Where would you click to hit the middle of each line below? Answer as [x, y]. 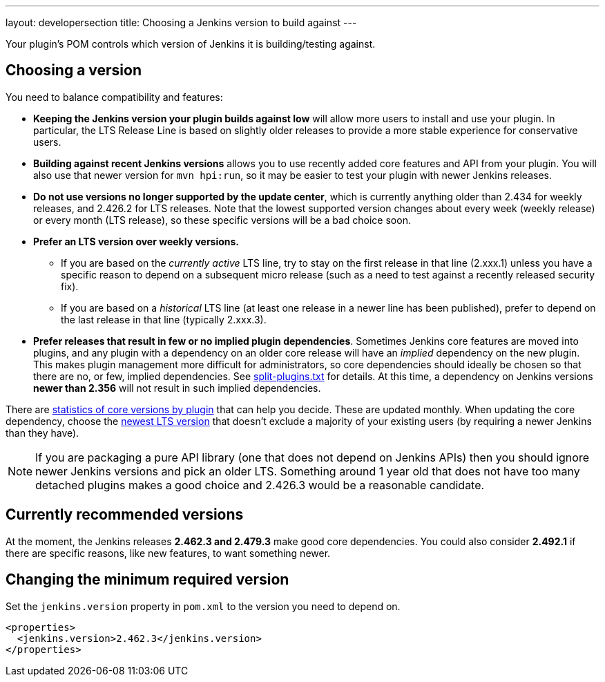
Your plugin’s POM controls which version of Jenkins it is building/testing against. [191, 44]
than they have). [42, 433]
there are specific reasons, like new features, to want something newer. [168, 553]
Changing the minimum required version [147, 580]
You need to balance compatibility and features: [114, 97]
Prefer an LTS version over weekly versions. [136, 241]
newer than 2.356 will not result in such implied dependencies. [177, 388]
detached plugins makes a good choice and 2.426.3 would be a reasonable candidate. [260, 485]
